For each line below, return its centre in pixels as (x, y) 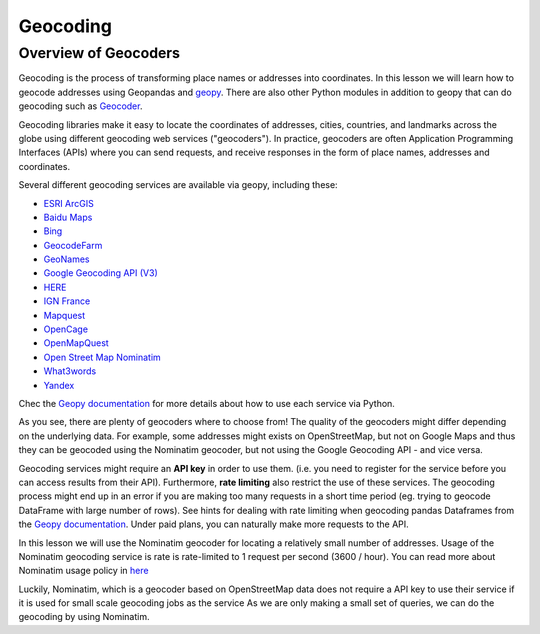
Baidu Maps (68, 217)
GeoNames (66, 259)
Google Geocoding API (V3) (101, 273)
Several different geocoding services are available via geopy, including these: (178, 185)
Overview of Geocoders (99, 53)
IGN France (67, 301)
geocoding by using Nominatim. (84, 617)
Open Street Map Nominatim (102, 357)
